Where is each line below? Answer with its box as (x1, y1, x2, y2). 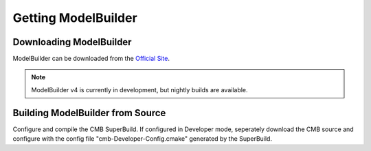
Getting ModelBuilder (12, 10, 137, 25)
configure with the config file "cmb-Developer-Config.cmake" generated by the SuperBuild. (12, 135, 273, 143)
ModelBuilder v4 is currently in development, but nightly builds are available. (31, 85, 248, 94)
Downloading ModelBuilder (12, 36, 132, 48)
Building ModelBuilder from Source (12, 107, 166, 119)
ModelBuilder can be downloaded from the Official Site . (12, 55, 170, 63)
